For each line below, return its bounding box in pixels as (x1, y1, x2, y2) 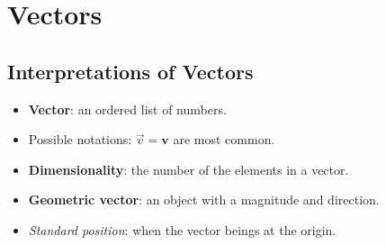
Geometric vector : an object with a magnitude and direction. (28, 190, 380, 209)
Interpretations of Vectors (7, 57, 254, 85)
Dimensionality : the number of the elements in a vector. (28, 159, 349, 178)
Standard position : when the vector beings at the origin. (28, 220, 337, 239)
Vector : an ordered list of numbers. (28, 99, 227, 118)
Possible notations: (28, 130, 132, 149)
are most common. (173, 130, 275, 149)
